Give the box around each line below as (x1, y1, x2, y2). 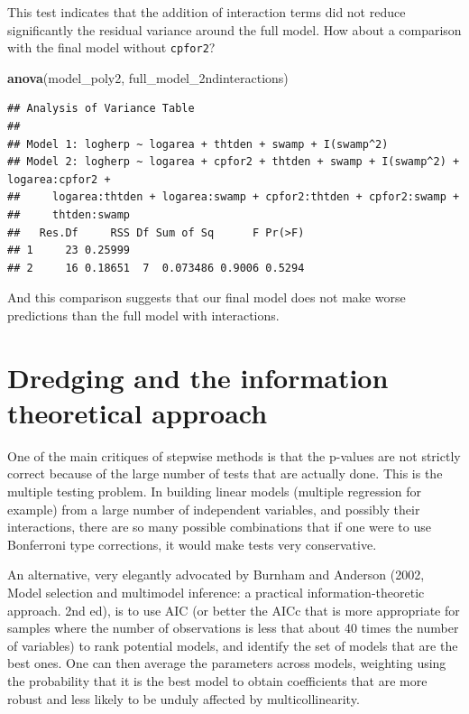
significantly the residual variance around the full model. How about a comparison (7, 20, 462, 39)
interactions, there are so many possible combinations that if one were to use (7, 517, 431, 536)
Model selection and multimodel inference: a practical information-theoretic (7, 583, 425, 602)
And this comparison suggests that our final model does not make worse (7, 288, 406, 307)
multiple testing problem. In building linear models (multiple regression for (7, 482, 422, 501)
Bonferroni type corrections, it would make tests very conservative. (7, 534, 377, 553)
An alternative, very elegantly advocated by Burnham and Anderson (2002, (7, 565, 425, 584)
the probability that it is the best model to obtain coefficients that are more (7, 672, 428, 690)
